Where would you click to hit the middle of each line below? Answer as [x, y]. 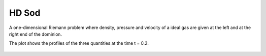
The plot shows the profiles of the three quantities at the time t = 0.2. [79, 43]
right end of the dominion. [35, 34]
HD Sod [25, 13]
